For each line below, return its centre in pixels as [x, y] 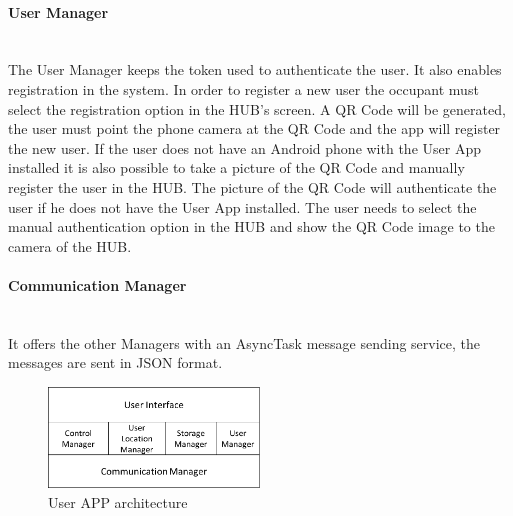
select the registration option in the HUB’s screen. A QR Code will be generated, [257, 108]
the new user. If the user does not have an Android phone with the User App [244, 147]
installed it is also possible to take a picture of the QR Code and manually [236, 167]
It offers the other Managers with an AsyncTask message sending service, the [244, 342]
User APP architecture [118, 501]
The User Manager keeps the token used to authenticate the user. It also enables [255, 69]
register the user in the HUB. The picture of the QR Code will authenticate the [252, 186]
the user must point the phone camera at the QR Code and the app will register [254, 128]
